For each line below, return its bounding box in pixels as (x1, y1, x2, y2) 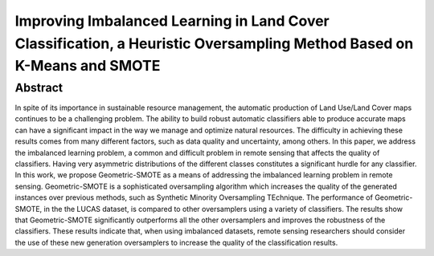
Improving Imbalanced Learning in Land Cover (14, 12, 330, 30)
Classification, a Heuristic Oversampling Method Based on (14, 35, 414, 52)
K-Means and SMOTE (14, 57, 161, 75)
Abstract (14, 80, 63, 95)
